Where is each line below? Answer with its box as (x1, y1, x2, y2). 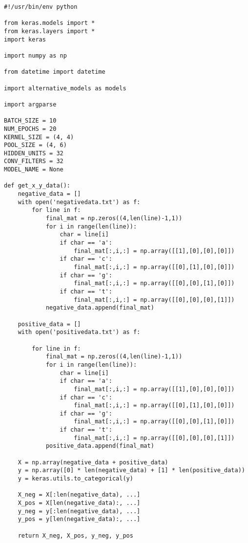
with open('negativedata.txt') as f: (18, 198, 141, 206)
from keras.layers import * (4, 27, 95, 35)
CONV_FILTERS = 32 (4, 158, 63, 165)
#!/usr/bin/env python (4, 3, 78, 10)
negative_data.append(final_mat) (45, 304, 154, 312)
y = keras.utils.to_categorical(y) (18, 475, 133, 482)
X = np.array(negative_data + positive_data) (18, 459, 168, 466)
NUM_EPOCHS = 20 (4, 125, 57, 132)
